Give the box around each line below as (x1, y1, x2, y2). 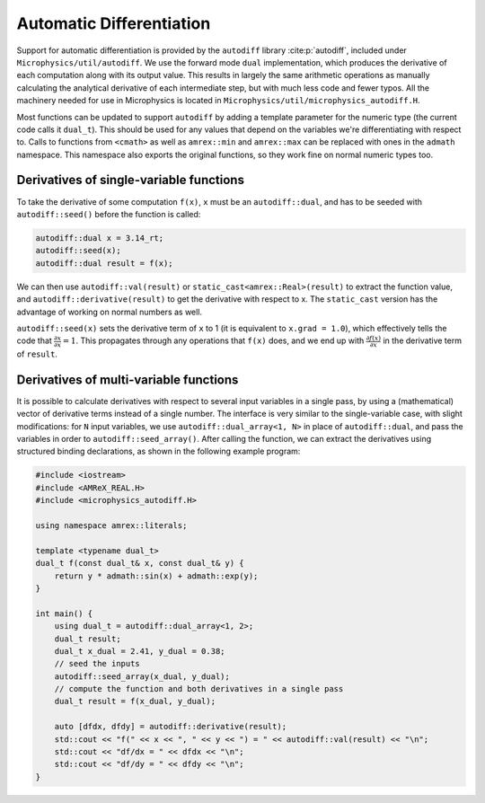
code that (16, 335, 53, 346)
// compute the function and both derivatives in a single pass (54, 684, 344, 694)
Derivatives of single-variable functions (16, 172, 244, 188)
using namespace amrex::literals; (35, 521, 188, 530)
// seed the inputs (54, 658, 141, 669)
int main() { (35, 608, 93, 619)
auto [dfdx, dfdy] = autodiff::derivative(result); (54, 721, 287, 732)
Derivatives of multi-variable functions (16, 372, 239, 387)
